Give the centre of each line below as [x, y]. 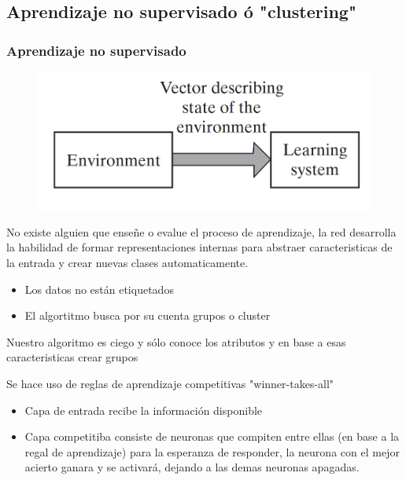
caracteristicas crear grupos [72, 357]
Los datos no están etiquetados [99, 289]
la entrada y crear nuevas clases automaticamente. [127, 262]
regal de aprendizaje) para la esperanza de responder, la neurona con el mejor [212, 451]
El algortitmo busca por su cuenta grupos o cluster [148, 315]
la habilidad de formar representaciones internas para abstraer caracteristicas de [199, 247]
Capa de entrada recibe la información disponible [144, 410]
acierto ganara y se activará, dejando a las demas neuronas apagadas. [192, 467]
